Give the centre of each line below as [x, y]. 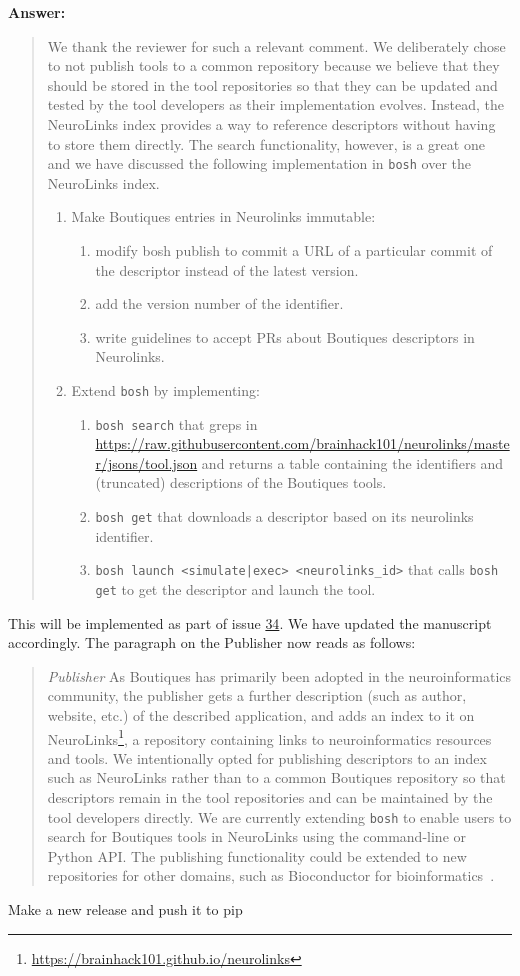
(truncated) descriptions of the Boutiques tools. [241, 482]
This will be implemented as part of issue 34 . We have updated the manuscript [250, 622]
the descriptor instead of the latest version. [227, 269]
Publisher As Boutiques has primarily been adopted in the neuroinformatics [279, 675]
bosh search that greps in [176, 423]
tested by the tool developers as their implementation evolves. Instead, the [275, 104]
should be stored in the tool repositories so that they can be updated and [272, 84]
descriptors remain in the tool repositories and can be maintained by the [270, 797]
